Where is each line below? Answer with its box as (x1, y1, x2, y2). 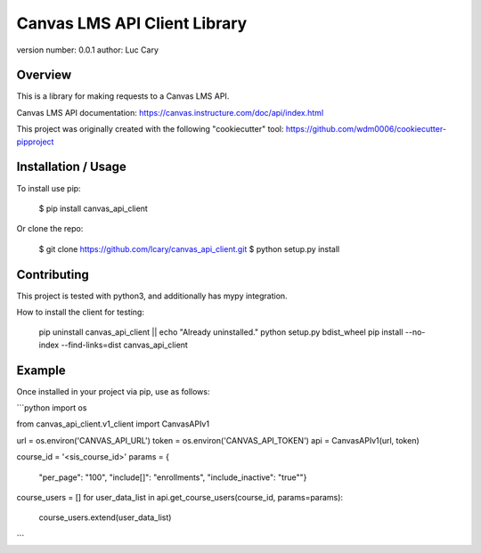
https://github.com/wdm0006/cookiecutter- (285, 124, 447, 134)
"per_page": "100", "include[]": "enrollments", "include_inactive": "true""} (38, 472, 307, 483)
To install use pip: (16, 183, 81, 193)
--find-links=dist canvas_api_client (61, 339, 189, 350)
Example (16, 362, 66, 378)
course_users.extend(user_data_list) (38, 512, 172, 523)
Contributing (16, 267, 89, 282)
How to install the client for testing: (16, 307, 144, 317)
